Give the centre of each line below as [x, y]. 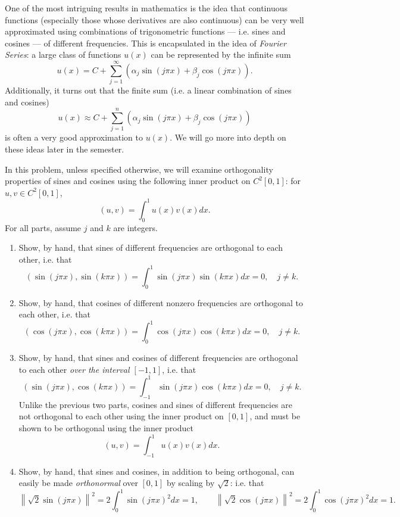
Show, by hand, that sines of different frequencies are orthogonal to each [151, 247]
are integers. [135, 227]
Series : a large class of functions [63, 54]
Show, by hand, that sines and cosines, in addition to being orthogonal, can [157, 471]
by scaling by [191, 483]
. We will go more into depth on [228, 137]
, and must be [275, 416]
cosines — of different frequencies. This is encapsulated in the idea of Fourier [146, 43]
